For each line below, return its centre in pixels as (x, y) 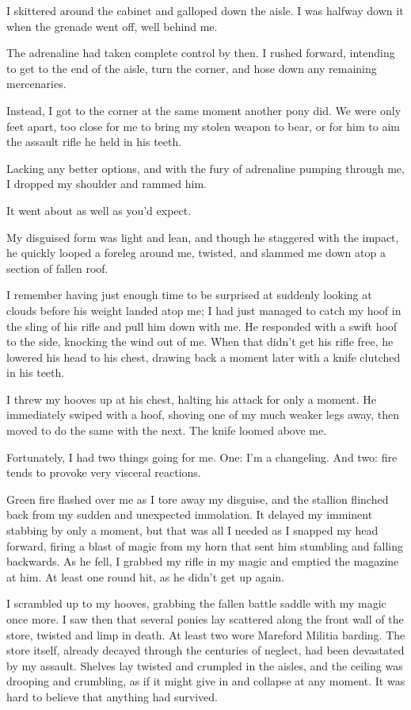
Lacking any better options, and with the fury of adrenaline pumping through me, (205, 168)
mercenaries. (36, 84)
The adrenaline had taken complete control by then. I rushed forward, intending (201, 53)
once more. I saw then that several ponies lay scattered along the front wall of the (205, 619)
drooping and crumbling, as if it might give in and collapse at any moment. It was (206, 681)
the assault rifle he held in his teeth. (94, 142)
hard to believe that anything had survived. (112, 696)
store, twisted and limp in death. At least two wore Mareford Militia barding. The (206, 634)
